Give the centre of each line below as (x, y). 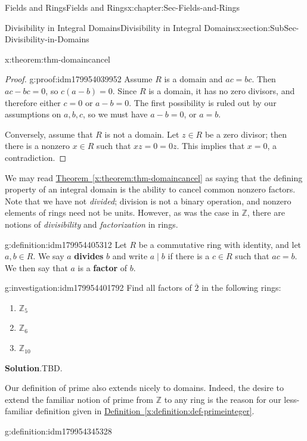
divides (89, 256)
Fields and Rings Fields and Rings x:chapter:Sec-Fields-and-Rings (123, 7)
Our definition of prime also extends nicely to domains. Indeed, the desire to (144, 388)
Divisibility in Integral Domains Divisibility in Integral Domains (120, 27)
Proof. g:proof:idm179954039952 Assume (79, 79)
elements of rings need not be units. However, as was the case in (122, 212)
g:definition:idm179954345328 (58, 431)
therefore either (33, 102)
